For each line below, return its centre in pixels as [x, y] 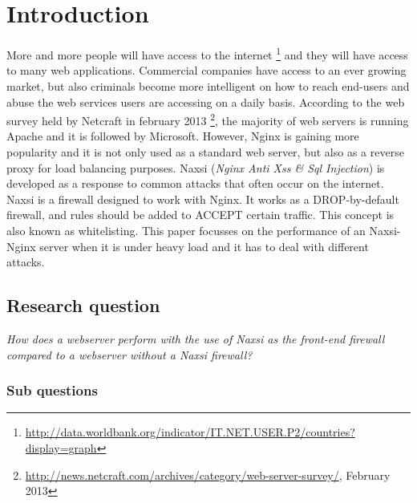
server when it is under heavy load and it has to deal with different [204, 246]
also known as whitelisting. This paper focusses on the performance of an [186, 230]
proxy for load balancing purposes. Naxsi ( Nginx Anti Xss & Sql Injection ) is [196, 167]
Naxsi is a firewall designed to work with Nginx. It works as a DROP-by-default [203, 199]
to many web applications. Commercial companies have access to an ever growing [206, 70]
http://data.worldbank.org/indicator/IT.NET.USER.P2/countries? [190, 432]
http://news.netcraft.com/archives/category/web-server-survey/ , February [208, 475]
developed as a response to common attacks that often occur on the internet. [195, 183]
